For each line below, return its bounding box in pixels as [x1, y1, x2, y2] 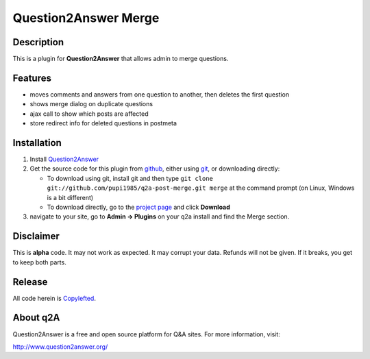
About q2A [12, 312, 60, 323]
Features [12, 72, 51, 84]
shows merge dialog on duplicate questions [29, 100, 153, 108]
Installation [12, 137, 62, 149]
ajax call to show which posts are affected [29, 110, 149, 118]
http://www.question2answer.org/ [12, 343, 108, 351]
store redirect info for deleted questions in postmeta [29, 119, 177, 127]
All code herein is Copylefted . [12, 294, 96, 302]
